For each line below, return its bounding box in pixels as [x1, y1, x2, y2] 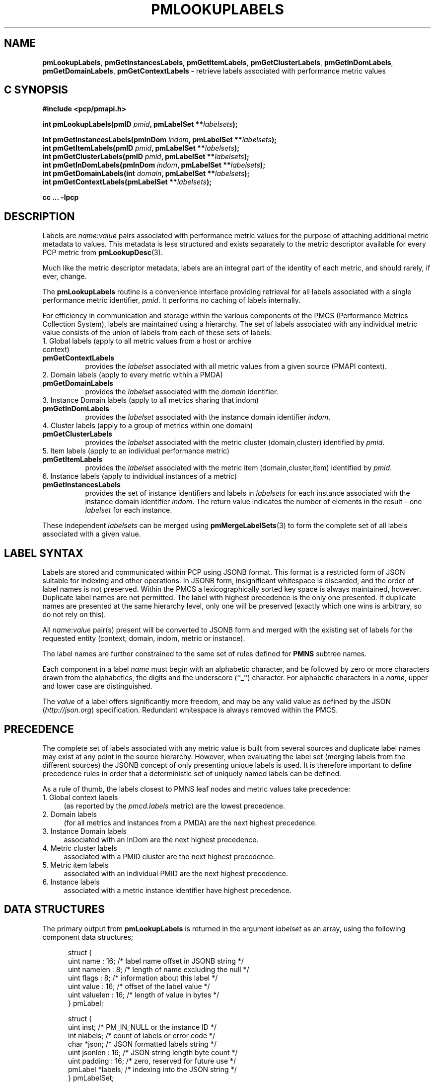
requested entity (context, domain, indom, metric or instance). [42, 634, 245, 643]
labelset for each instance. [85, 506, 172, 515]
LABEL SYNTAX [4, 546, 83, 559]
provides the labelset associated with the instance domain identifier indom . [85, 413, 331, 422]
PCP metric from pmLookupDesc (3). [42, 248, 163, 257]
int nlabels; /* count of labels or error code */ [68, 1031, 216, 1040]
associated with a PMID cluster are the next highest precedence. [64, 852, 275, 861]
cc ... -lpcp [42, 193, 79, 202]
